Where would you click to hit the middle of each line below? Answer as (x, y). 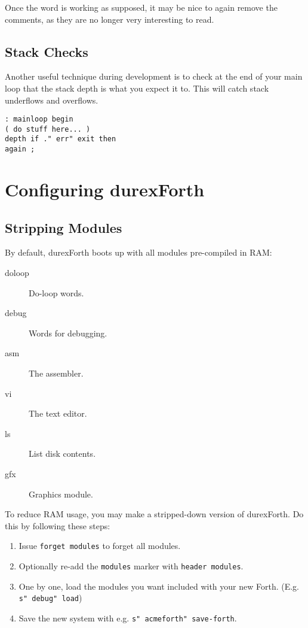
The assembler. (56, 373)
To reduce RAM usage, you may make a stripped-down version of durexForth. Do (154, 514)
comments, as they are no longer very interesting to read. (110, 19)
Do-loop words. (56, 292)
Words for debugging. (68, 333)
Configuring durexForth (105, 189)
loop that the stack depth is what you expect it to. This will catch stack (137, 88)
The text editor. (58, 413)
